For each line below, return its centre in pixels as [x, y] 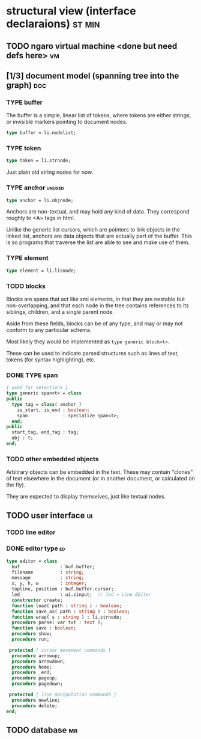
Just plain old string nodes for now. [50, 172]
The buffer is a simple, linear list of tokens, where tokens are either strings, [99, 115]
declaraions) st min [53, 24]
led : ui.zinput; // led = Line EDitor [82, 595]
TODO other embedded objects [52, 459]
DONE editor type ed [36, 548]
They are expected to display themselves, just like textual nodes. [86, 497]
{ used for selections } [37, 388]
